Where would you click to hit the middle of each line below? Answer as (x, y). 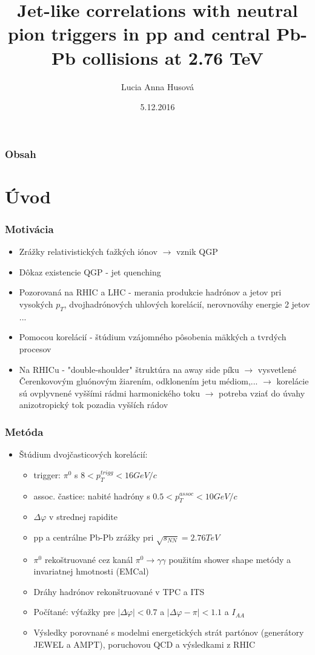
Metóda (24, 431)
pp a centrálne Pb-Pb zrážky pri (94, 537)
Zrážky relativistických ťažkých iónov (88, 252)
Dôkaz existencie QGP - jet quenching (90, 272)
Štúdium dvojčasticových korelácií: (83, 454)
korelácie (293, 381)
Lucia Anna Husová (157, 86)
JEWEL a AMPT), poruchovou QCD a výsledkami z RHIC (144, 644)
